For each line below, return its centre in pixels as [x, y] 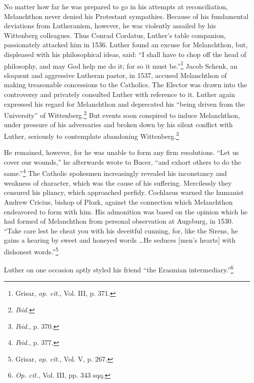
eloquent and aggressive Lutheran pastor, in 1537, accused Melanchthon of [116, 75]
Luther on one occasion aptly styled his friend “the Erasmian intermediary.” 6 [119, 269]
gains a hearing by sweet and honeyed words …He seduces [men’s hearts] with [120, 240]
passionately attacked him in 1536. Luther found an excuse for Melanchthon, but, [126, 45]
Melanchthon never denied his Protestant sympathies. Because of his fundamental [126, 16]
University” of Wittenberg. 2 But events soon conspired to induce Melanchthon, [122, 114]
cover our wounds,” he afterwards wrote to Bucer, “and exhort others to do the [123, 162]
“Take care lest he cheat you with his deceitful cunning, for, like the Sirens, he [121, 230]
